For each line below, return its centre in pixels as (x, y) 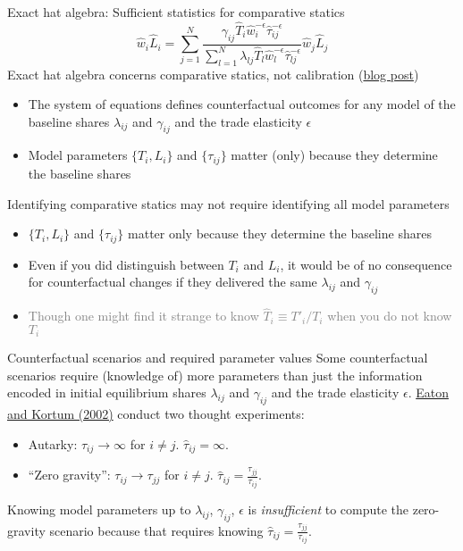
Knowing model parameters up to (99, 509)
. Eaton (428, 392)
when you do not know (390, 316)
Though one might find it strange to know (143, 316)
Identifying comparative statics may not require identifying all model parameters (228, 203)
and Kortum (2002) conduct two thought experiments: (156, 414)
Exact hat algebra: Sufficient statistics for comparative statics (176, 12)
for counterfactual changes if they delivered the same (173, 282)
